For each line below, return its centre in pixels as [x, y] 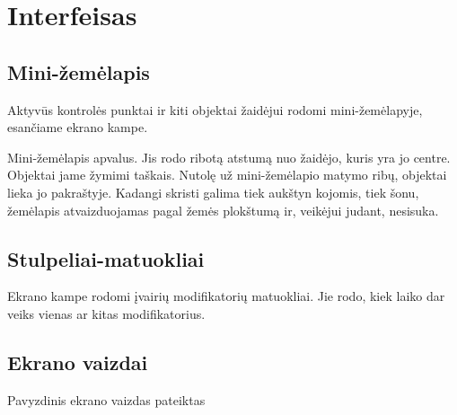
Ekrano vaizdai [78, 362]
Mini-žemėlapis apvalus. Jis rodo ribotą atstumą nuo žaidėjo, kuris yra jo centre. [229, 157]
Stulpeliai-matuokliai [106, 258]
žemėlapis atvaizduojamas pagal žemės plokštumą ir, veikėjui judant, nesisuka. [223, 210]
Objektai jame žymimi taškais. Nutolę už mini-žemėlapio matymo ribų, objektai [227, 175]
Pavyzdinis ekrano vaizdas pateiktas [106, 399]
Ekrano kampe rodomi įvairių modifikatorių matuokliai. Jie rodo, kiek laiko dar [226, 296]
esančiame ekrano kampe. [78, 127]
